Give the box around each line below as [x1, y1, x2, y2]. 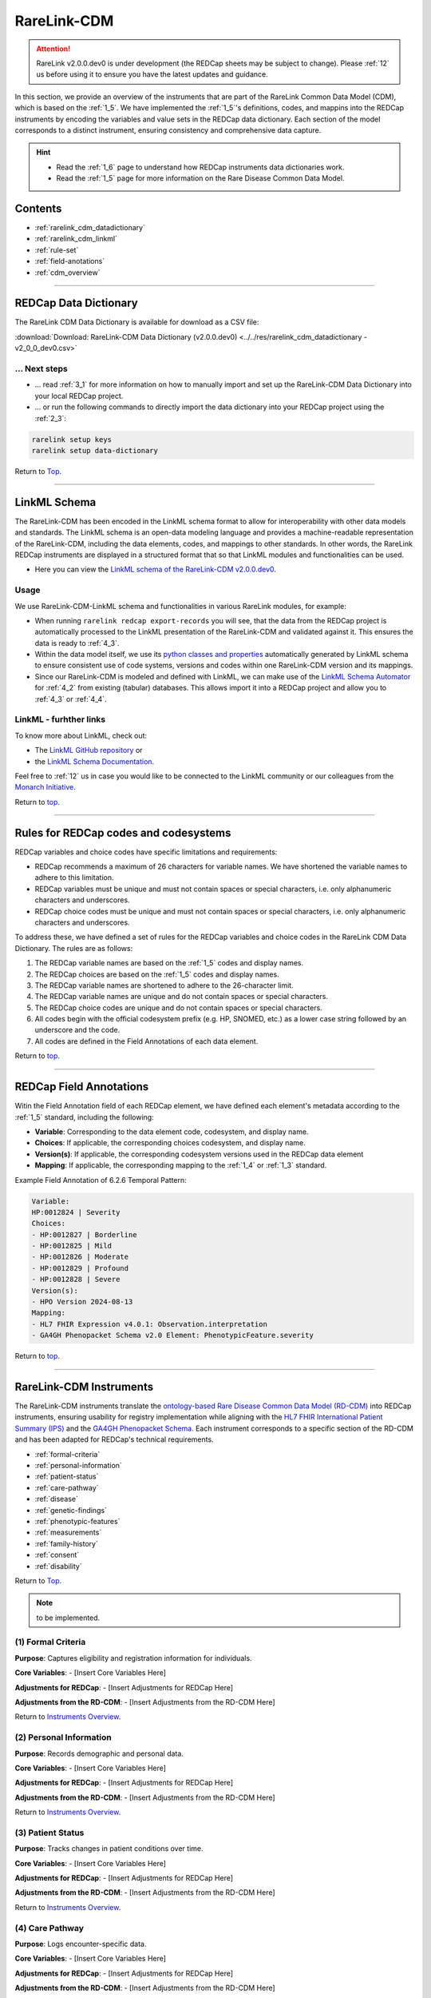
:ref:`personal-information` [34, 1461, 123, 1471]
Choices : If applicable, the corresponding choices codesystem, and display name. [34, 1138, 306, 1148]
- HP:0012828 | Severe [31, 1275, 121, 1284]
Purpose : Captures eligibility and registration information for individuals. [14, 1653, 252, 1662]
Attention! [36, 44, 71, 54]
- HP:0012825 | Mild [31, 1241, 112, 1251]
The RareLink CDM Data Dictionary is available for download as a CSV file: [14, 317, 259, 327]
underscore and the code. [34, 1025, 121, 1035]
